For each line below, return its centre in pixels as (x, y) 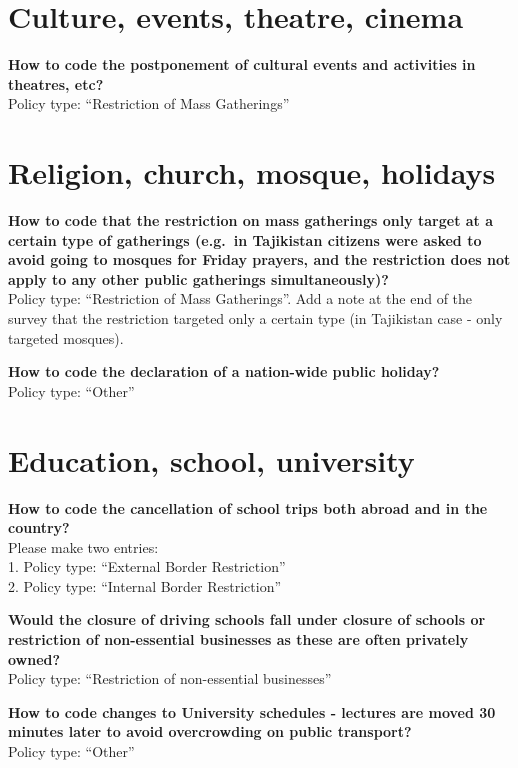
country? (39, 527)
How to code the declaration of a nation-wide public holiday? (224, 371)
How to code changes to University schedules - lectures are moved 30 (252, 711)
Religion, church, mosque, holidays (252, 172)
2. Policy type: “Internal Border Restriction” (145, 585)
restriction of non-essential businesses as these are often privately (238, 639)
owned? (34, 658)
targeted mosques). (66, 337)
